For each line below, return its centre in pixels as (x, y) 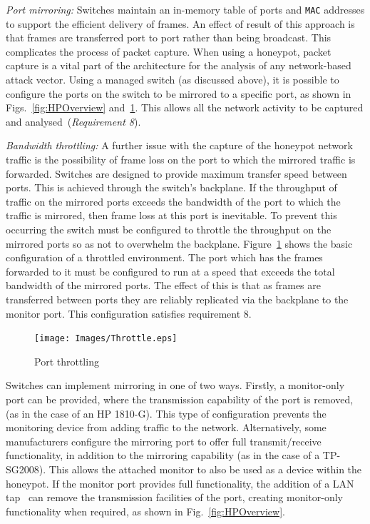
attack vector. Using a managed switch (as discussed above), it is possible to (173, 80)
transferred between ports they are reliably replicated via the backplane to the (177, 299)
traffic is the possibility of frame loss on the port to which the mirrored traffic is (181, 159)
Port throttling (67, 361)
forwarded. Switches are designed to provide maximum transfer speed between (176, 173)
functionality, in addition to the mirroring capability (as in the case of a (163, 455)
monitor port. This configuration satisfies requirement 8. (129, 313)
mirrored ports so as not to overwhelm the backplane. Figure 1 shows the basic (179, 243)
